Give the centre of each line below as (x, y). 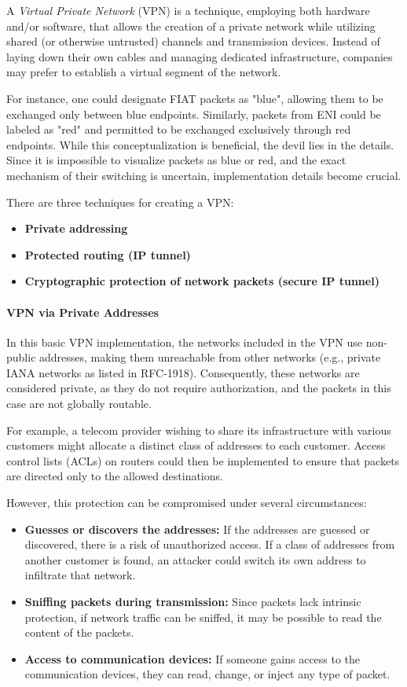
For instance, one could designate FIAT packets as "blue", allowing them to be (195, 98)
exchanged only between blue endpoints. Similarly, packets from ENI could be (194, 114)
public (21, 357)
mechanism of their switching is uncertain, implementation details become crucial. (204, 175)
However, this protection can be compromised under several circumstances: (187, 503)
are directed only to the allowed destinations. (115, 476)
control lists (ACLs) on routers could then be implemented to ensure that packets (203, 460)
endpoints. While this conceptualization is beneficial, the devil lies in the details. (200, 144)
